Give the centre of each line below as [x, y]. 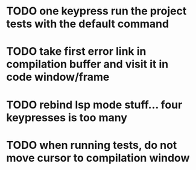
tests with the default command [88, 24]
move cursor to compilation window [98, 158]
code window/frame [58, 77]
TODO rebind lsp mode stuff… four [94, 105]
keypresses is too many [67, 117]
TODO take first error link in [76, 52]
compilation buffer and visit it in [87, 64]
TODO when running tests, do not [92, 145]
